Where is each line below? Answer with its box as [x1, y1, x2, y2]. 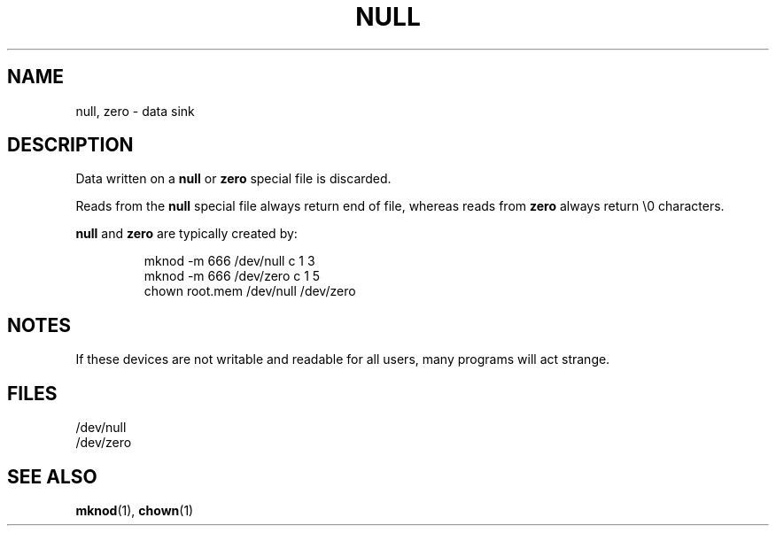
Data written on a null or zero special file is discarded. [75, 171, 392, 187]
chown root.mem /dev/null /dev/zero [144, 283, 356, 299]
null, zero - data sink [75, 103, 195, 119]
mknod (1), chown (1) [75, 502, 194, 518]
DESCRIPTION [7, 134, 134, 157]
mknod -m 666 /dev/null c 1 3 [144, 253, 315, 269]
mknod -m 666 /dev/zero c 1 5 [144, 268, 321, 284]
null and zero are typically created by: [75, 226, 298, 242]
